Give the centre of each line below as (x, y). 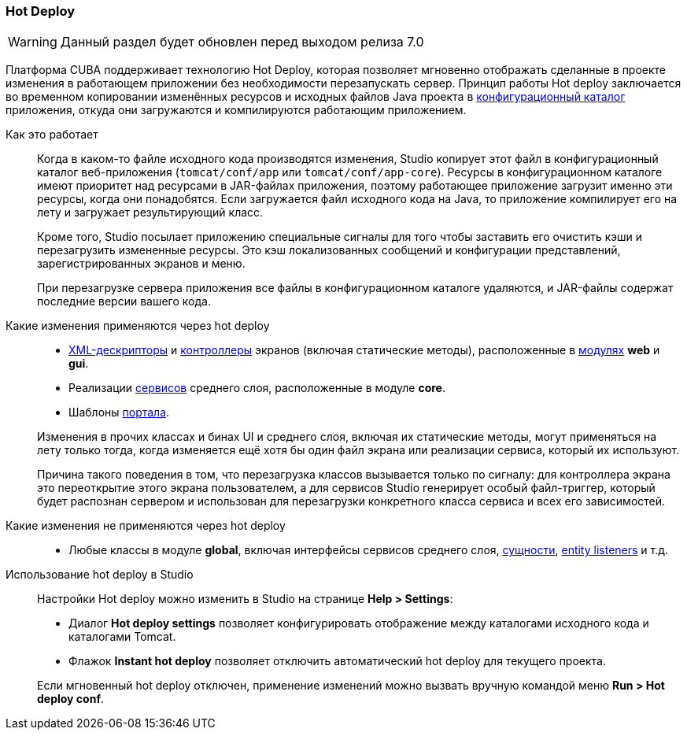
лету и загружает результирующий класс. (150, 213)
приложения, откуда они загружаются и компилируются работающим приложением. (236, 110)
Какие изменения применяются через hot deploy (138, 326)
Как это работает (52, 135)
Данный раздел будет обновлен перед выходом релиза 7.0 (242, 42)
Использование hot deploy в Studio (100, 575)
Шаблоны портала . (119, 412)
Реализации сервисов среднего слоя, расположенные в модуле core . (257, 388)
